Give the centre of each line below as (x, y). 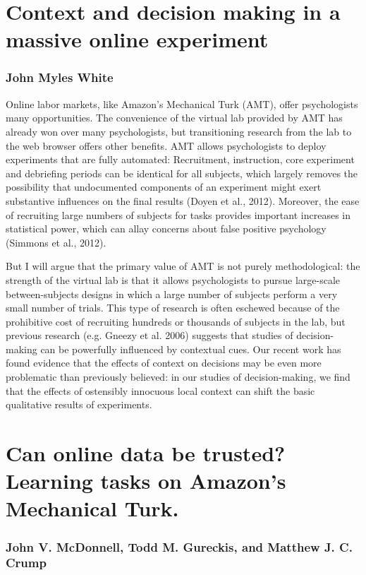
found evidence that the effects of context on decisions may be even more (164, 363)
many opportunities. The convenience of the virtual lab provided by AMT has (174, 118)
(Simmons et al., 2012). (56, 242)
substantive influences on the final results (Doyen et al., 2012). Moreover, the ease (183, 200)
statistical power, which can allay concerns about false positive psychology (166, 229)
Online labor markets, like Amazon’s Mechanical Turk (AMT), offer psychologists (182, 103)
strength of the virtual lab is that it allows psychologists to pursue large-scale (173, 279)
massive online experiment (137, 39)
